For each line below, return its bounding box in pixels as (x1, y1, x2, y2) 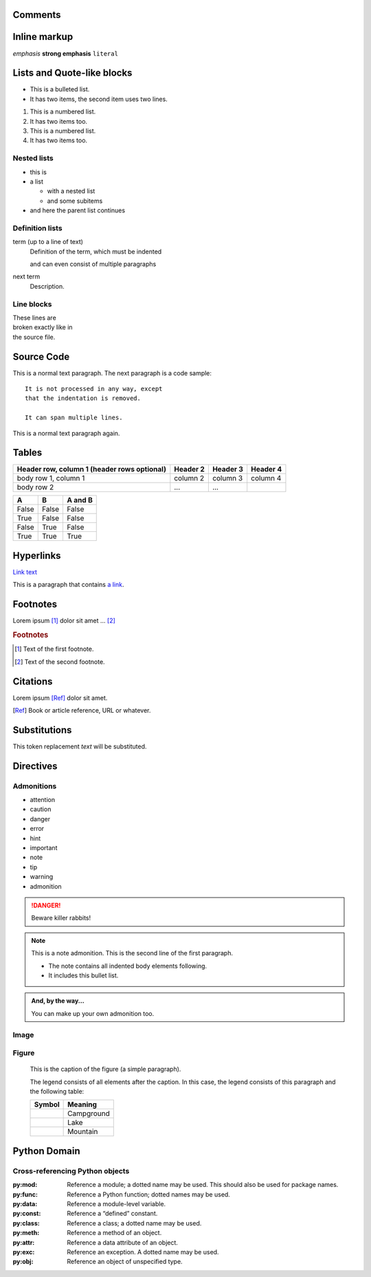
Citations (12, 676, 53, 687)
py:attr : (12, 1238, 35, 1247)
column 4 (251, 474, 282, 483)
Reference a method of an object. (67, 1229, 162, 1237)
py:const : (12, 1210, 41, 1218)
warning (30, 873, 54, 881)
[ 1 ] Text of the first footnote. (14, 645, 94, 653)
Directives (12, 760, 58, 772)
